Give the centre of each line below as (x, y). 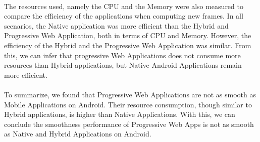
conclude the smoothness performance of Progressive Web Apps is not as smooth (129, 124)
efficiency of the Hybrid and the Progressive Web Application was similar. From (128, 45)
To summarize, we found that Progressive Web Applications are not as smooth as (130, 94)
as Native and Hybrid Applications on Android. (78, 134)
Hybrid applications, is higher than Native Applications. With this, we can (120, 114)
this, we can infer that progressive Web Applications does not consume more (122, 55)
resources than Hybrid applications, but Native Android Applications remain (123, 65)
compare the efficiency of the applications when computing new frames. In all (124, 16)
